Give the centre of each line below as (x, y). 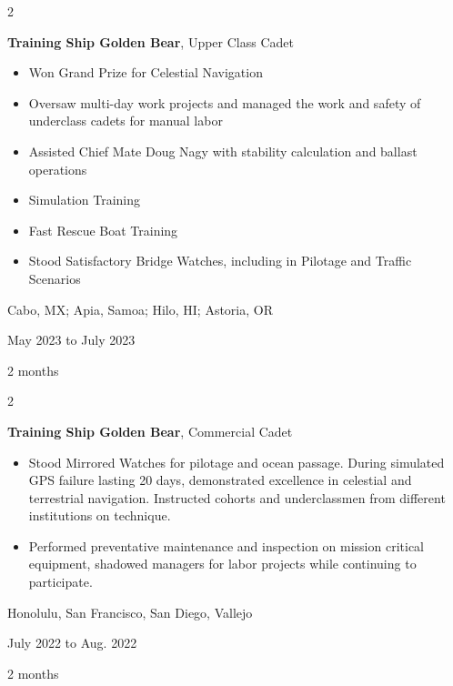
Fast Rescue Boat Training (103, 230)
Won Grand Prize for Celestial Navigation (146, 72)
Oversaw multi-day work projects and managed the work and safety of (225, 102)
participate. (60, 582)
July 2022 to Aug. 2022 (72, 643)
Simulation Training (84, 200)
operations (58, 169)
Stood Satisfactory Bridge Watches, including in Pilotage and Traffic (220, 261)
